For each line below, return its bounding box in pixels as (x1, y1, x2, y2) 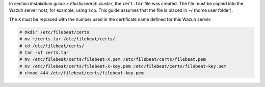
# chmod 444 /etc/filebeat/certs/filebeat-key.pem (19, 70, 144, 76)
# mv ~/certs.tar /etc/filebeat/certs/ (19, 36, 115, 42)
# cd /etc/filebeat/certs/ (19, 43, 84, 49)
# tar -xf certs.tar (19, 50, 69, 55)
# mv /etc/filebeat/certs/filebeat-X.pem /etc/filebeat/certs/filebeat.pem (19, 56, 206, 62)
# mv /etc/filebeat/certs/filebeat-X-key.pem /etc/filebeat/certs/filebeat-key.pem (19, 63, 227, 69)
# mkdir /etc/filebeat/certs (19, 29, 90, 35)
